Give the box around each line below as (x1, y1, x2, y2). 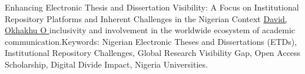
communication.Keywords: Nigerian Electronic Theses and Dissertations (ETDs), (5, 35, 297, 47)
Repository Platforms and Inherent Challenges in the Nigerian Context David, (5, 12, 287, 24)
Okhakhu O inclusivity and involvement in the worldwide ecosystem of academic (5, 24, 295, 36)
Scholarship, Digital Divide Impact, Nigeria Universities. (5, 58, 208, 70)
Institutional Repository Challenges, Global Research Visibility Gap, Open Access (5, 47, 301, 59)
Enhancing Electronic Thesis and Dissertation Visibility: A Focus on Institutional (5, 1, 299, 13)
